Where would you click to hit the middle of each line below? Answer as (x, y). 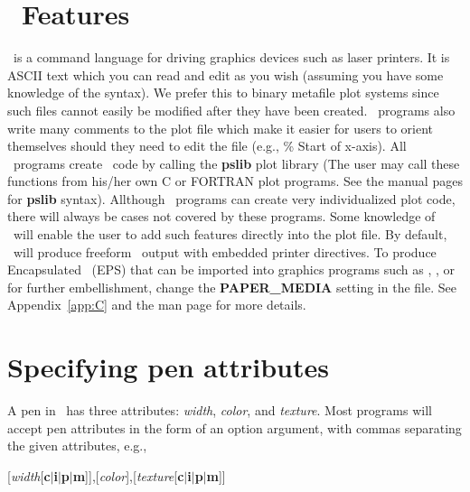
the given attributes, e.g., (77, 446)
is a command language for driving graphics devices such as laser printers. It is (231, 57)
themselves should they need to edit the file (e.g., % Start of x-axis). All (207, 146)
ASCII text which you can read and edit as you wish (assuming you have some (226, 74)
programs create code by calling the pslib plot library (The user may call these (236, 163)
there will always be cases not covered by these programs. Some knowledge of (221, 216)
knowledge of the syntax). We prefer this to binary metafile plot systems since (223, 93)
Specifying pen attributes (168, 367)
